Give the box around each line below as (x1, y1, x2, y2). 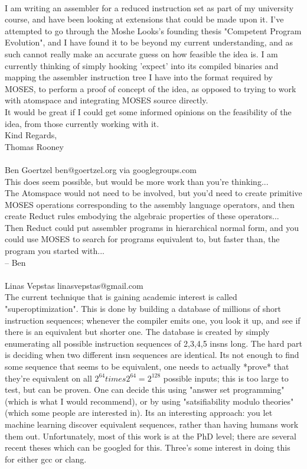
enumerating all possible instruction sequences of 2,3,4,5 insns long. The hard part (5, 337, 302, 349)
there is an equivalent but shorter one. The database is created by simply (5, 325, 270, 338)
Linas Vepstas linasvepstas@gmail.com (5, 279, 143, 291)
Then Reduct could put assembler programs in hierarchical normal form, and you (5, 221, 299, 233)
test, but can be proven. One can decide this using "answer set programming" (5, 383, 285, 396)
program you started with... (5, 245, 104, 257)
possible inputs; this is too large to (163, 372, 289, 384)
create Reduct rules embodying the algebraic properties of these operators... (5, 210, 279, 222)
